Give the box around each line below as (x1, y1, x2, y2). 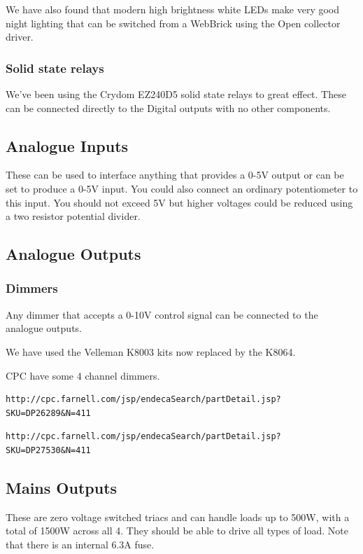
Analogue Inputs (6, 134, 129, 156)
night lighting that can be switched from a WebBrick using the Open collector (6, 15, 341, 30)
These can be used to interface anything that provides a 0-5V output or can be (6, 167, 344, 182)
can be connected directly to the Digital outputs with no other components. (6, 100, 331, 115)
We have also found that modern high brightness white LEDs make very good (6, 2, 340, 16)
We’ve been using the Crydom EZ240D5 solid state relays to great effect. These (6, 87, 346, 101)
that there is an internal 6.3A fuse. (6, 536, 155, 551)
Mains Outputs (6, 476, 118, 498)
